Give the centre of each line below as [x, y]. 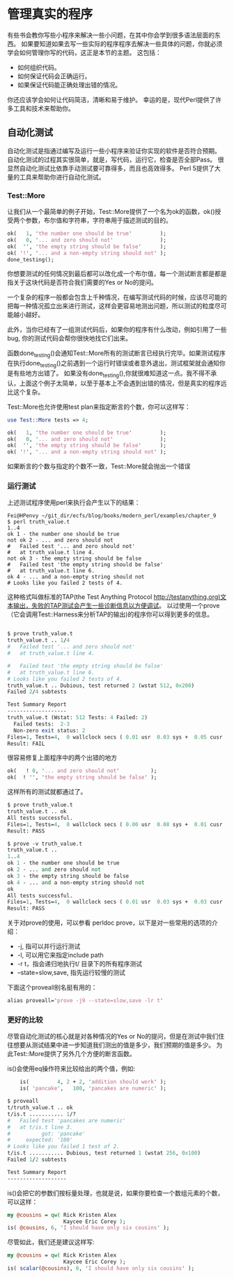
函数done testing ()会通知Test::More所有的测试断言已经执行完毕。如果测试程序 [117, 354]
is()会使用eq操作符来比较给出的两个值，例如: [71, 1069]
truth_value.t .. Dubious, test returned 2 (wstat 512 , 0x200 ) [101, 686]
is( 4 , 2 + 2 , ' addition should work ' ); [93, 1082]
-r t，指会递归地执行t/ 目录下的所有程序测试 [80, 964]
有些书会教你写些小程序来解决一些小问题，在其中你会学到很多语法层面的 [111, 35]
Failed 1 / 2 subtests [37, 1160]
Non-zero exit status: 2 [49, 730]
